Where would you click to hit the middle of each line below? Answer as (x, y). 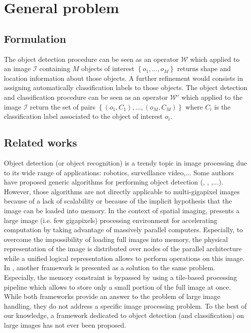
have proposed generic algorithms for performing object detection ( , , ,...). (114, 182)
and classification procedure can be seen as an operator (86, 97)
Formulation (35, 38)
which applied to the (212, 97)
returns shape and (204, 68)
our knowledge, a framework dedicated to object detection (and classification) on (124, 315)
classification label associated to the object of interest (84, 116)
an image (17, 68)
